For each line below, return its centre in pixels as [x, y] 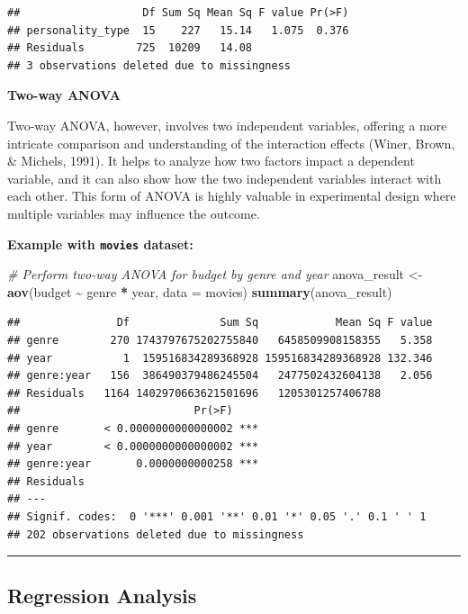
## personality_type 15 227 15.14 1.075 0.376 [178, 30]
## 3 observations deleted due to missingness [149, 65]
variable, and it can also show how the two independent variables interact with [225, 178]
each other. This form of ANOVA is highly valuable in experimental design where [232, 196]
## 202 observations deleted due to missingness [156, 534]
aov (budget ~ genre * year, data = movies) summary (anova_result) [200, 291]
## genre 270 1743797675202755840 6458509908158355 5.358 [220, 340]
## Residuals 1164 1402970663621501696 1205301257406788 [194, 393]
